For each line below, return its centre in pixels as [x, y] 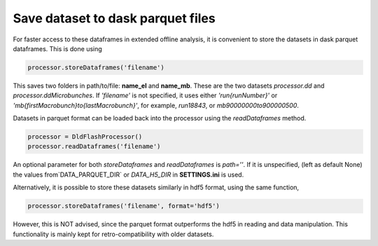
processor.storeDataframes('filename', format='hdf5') [124, 206]
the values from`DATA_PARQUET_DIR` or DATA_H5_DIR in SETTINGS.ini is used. [128, 175]
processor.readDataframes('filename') [94, 146]
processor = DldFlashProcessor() [85, 137]
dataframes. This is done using [58, 48]
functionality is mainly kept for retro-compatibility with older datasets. [113, 234]
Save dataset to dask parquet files [114, 18]
